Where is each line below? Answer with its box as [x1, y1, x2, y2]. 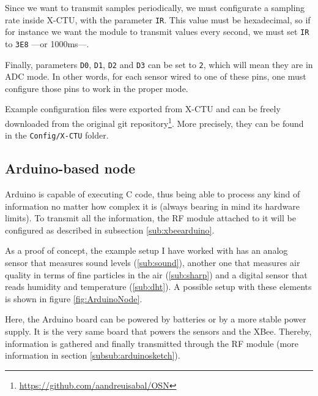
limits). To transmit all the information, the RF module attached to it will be [5, 211, 296, 224]
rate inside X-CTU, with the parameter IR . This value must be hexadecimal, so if [5, 13, 311, 26]
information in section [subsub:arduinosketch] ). [5, 349, 180, 362]
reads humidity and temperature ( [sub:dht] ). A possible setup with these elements [5, 280, 312, 293]
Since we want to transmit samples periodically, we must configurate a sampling [5, 1, 305, 13]
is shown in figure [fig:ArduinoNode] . [5, 292, 142, 305]
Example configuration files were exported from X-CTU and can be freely [5, 102, 281, 115]
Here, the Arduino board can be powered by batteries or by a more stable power [5, 313, 306, 326]
